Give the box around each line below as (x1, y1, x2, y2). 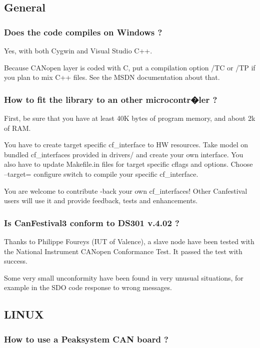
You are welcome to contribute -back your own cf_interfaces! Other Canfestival (4, 185, 247, 196)
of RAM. (4, 122, 31, 133)
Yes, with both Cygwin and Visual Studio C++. (4, 45, 152, 55)
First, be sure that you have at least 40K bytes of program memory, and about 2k (4, 113, 255, 123)
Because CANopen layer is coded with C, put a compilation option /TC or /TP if (4, 62, 255, 72)
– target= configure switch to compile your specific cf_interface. (4, 168, 198, 179)
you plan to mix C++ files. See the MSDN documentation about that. (4, 72, 220, 82)
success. (4, 256, 27, 266)
